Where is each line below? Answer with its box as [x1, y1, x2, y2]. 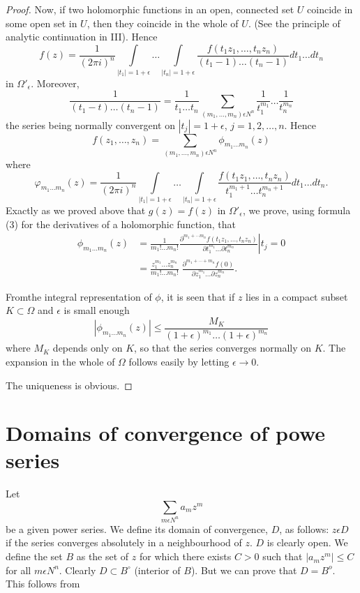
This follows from [6, 576, 80, 591]
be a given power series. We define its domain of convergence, [6, 521, 268, 536]
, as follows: [279, 521, 329, 536]
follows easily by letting [128, 354, 230, 368]
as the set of [76, 549, 129, 564]
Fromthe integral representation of [6, 289, 152, 303]
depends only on [52, 340, 123, 355]
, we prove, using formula [242, 202, 351, 217]
